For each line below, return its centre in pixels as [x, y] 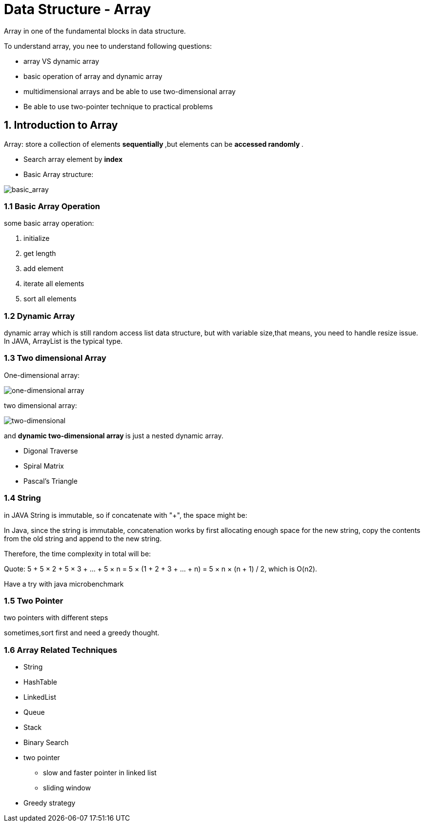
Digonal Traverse [51, 451]
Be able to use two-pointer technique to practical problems [118, 106]
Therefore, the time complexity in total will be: [78, 553]
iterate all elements [54, 284]
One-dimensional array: [42, 375]
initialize [37, 238]
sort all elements [50, 299]
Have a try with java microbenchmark [64, 584]
